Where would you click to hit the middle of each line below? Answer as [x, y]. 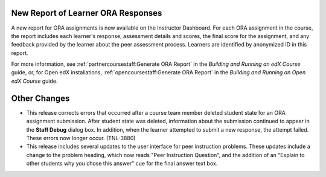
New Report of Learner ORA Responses [87, 13]
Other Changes [40, 98]
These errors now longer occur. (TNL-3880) [81, 138]
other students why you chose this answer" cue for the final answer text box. [122, 164]
